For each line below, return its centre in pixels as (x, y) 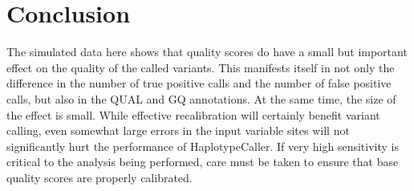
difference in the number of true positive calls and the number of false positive (199, 83)
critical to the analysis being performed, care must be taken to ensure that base (203, 162)
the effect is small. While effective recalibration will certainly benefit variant (193, 114)
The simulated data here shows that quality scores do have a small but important (207, 52)
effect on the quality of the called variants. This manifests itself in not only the (201, 67)
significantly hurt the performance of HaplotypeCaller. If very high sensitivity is (203, 146)
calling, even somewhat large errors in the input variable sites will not (178, 130)
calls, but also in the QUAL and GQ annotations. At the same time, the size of (201, 98)
